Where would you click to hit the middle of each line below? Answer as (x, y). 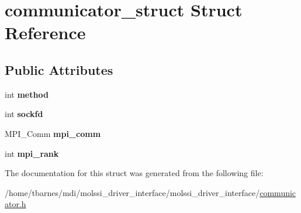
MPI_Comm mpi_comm (53, 133)
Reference (45, 32)
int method (27, 94)
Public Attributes (59, 69)
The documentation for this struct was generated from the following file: (134, 173)
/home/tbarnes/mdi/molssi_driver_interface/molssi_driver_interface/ (132, 192)
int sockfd (24, 114)
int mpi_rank (32, 153)
